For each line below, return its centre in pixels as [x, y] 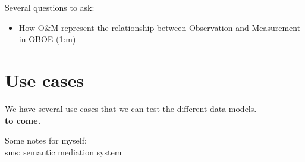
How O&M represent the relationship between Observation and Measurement [160, 27]
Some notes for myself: [46, 140]
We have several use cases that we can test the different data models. [131, 108]
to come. [23, 120]
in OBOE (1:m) [47, 39]
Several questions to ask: [50, 7]
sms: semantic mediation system [63, 152]
